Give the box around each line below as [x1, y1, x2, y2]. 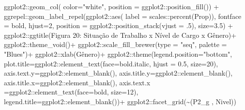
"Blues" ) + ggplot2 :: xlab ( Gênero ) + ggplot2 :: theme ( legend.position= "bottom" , [4, 48, 232, 59]
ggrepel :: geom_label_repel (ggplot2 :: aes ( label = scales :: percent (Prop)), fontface [4, 11, 242, 21]
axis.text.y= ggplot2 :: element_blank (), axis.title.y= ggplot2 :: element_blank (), [4, 68, 233, 78]
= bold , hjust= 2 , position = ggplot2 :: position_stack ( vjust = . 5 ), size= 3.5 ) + [4, 20, 233, 31]
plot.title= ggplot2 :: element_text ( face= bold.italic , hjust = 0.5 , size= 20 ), [4, 58, 218, 68]
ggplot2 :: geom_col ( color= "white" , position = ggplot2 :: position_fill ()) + [4, 1, 219, 11]
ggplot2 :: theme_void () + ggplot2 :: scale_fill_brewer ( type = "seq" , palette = [4, 39, 227, 49]
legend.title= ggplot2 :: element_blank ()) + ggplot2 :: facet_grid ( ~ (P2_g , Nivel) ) [4, 96, 236, 106]
